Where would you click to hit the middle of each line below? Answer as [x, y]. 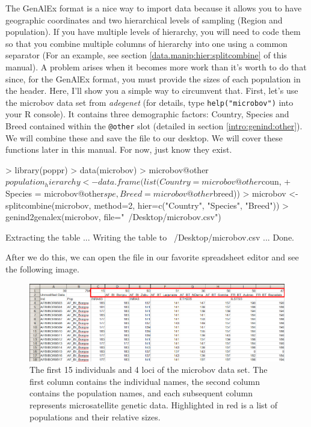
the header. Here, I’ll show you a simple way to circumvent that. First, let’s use [152, 91]
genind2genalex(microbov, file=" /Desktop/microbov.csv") [113, 217]
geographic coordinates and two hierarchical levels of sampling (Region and [144, 20]
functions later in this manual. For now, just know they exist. [119, 149]
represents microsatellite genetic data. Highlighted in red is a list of [153, 404]
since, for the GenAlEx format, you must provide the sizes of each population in [153, 78]
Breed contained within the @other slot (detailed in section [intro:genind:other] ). [154, 126]
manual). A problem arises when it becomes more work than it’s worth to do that [156, 66]
